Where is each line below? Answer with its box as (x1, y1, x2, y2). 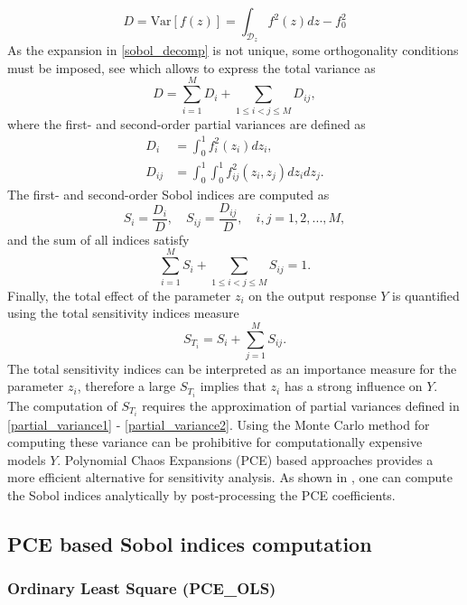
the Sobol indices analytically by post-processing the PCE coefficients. (7, 486, 396, 505)
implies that (200, 377, 266, 396)
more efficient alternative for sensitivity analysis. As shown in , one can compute (7, 468, 453, 487)
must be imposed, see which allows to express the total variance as (7, 58, 376, 77)
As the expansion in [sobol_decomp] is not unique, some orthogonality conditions (7, 41, 459, 60)
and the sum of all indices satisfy (7, 229, 190, 248)
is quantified (392, 285, 460, 304)
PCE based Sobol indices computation (7, 530, 372, 558)
